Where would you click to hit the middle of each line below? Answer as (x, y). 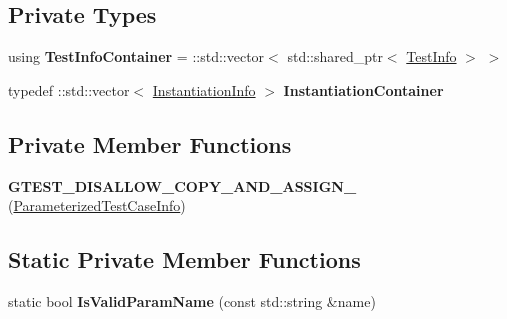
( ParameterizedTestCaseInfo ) (97, 205)
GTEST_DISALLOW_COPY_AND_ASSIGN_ (182, 185)
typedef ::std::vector (69, 89)
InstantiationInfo (204, 89)
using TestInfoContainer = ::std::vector (136, 56)
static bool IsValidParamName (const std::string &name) (192, 300)
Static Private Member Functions (184, 259)
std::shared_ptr (335, 56)
